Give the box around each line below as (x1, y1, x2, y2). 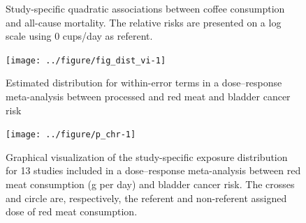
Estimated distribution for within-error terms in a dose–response (6, 75, 282, 90)
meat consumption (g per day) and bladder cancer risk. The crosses (6, 177, 295, 192)
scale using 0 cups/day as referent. (6, 29, 153, 43)
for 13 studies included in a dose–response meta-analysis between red (6, 163, 301, 178)
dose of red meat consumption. (6, 204, 138, 219)
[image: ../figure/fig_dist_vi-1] (6, 55, 166, 66)
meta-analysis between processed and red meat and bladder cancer (6, 89, 291, 104)
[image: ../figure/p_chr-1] (6, 130, 136, 140)
